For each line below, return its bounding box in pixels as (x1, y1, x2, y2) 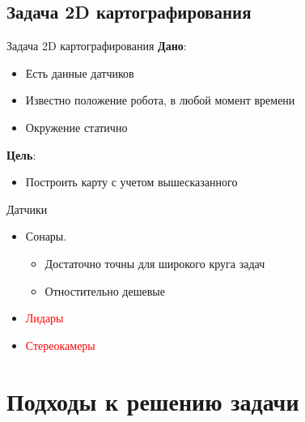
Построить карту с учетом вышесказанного (25, 173, 238, 190)
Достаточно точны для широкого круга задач (44, 254, 265, 271)
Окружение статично (25, 118, 128, 135)
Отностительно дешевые (44, 282, 165, 299)
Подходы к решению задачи (6, 384, 299, 417)
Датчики (6, 200, 48, 217)
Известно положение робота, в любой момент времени (25, 92, 295, 109)
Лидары (25, 309, 64, 326)
